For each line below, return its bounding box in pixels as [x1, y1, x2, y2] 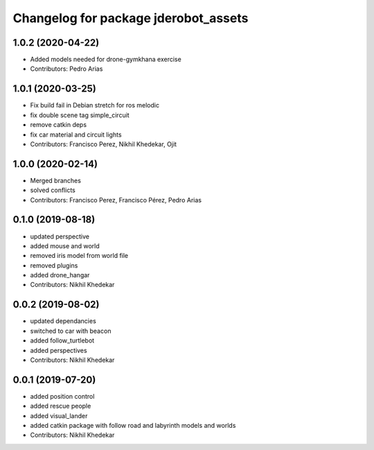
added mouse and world [30, 241, 100, 250]
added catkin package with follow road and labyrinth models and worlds [30, 422, 236, 430]
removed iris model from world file [30, 252, 129, 260]
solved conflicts [30, 186, 75, 194]
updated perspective [30, 232, 90, 241]
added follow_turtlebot [30, 336, 95, 345]
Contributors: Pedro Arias [30, 64, 103, 73]
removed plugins [30, 261, 78, 270]
